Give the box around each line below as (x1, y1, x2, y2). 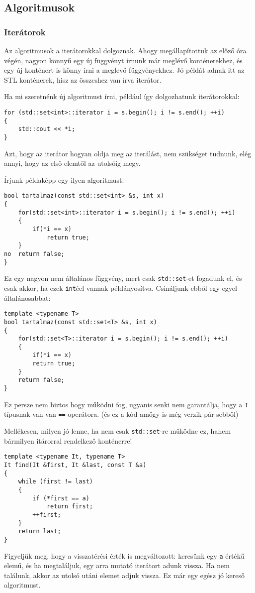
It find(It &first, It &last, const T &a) (4, 461, 147, 469)
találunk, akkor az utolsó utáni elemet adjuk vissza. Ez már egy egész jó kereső (4, 570, 245, 580)
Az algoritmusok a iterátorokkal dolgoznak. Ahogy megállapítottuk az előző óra (4, 45, 247, 55)
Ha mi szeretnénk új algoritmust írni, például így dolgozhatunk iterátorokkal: (4, 91, 240, 102)
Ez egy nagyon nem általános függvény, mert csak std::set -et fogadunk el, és (4, 273, 242, 283)
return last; (18, 528, 61, 535)
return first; (46, 503, 93, 510)
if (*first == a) (32, 494, 89, 502)
